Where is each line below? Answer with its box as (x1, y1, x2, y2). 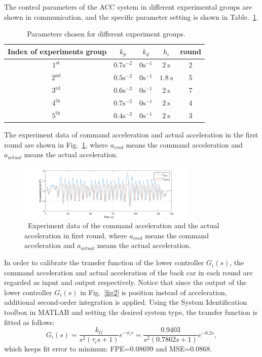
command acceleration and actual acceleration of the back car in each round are (4, 267, 253, 277)
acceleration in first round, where (24, 230, 127, 240)
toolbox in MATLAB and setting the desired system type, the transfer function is (4, 307, 257, 317)
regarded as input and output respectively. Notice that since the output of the (4, 277, 247, 288)
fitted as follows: (4, 316, 55, 327)
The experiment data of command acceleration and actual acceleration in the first (4, 129, 258, 139)
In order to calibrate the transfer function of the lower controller (4, 257, 204, 268)
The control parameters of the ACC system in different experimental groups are (4, 2, 252, 12)
